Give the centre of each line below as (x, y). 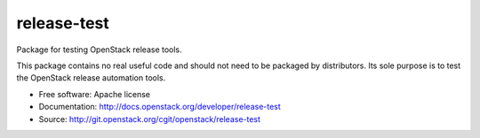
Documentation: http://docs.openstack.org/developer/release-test (160, 107)
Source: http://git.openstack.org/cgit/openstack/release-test (150, 119)
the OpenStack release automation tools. (91, 78)
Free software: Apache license (95, 94)
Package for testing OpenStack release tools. (99, 50)
